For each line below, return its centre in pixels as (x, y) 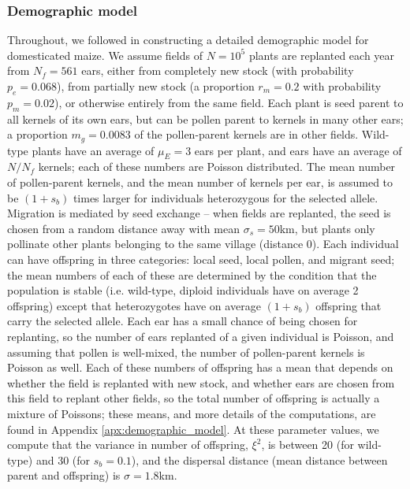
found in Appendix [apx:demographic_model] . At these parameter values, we (193, 429)
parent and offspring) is (64, 475)
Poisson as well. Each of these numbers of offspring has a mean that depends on (200, 367)
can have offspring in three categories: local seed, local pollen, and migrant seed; (201, 259)
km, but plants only (327, 228)
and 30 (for (63, 459)
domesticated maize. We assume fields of (105, 55)
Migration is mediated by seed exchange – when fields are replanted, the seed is (199, 213)
